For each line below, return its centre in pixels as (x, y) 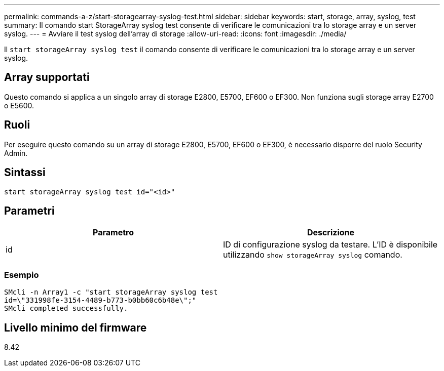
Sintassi (25, 173)
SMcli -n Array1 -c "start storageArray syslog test (111, 292)
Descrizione (331, 233)
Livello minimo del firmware (76, 327)
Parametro (113, 233)
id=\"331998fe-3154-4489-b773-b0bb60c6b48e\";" (100, 300)
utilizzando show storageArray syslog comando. (313, 255)
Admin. (16, 153)
